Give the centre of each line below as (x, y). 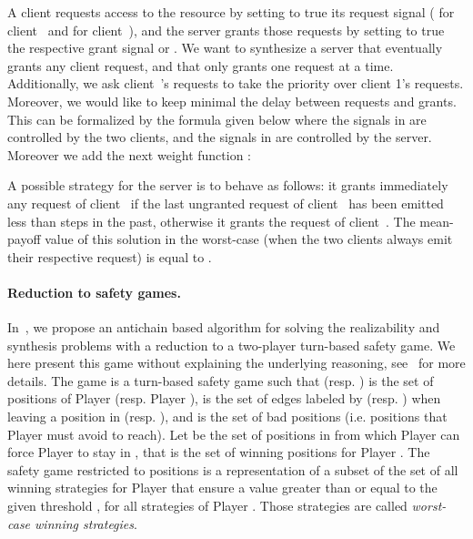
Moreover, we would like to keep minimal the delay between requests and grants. (232, 101)
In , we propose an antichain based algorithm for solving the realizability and (224, 327)
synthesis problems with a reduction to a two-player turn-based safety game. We (231, 345)
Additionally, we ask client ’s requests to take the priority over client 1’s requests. (236, 83)
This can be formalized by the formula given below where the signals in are (217, 119)
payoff (24, 239)
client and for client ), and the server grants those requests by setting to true (226, 30)
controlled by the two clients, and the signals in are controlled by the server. (220, 137)
